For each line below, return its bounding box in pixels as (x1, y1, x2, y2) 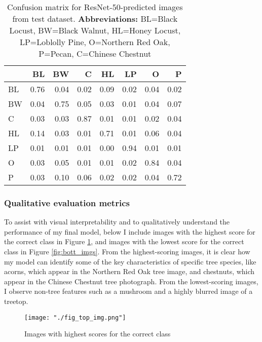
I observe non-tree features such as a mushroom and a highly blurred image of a (4, 286, 253, 296)
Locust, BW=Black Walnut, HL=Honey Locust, (9, 24, 181, 36)
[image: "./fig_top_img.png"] (24, 314, 126, 321)
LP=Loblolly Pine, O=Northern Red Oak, (19, 36, 170, 48)
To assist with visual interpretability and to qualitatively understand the (4, 216, 230, 227)
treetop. (4, 295, 28, 306)
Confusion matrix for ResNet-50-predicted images (7, 1, 183, 13)
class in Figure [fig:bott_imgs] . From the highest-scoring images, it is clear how (4, 246, 250, 256)
